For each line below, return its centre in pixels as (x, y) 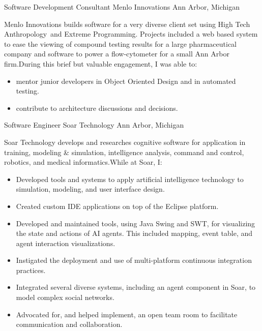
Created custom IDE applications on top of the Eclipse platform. (117, 206)
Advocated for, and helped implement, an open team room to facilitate (127, 314)
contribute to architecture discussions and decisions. (97, 108)
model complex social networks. (65, 297)
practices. (31, 270)
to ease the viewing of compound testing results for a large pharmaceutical (121, 43)
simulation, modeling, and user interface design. (90, 189)
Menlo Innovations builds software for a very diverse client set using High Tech (127, 24)
